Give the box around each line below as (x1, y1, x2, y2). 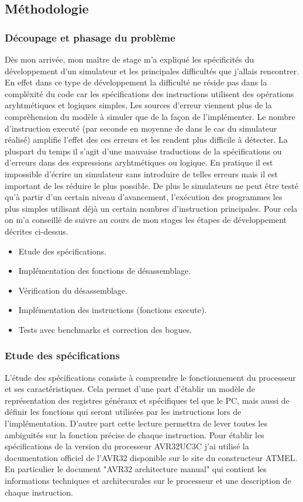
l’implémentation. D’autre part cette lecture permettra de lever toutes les (5, 417, 267, 429)
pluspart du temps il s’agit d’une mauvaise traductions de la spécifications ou (5, 145, 282, 157)
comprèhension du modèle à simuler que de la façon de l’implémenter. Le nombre (5, 110, 295, 122)
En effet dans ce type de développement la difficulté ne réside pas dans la (5, 76, 267, 88)
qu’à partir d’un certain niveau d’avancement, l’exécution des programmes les (5, 191, 283, 203)
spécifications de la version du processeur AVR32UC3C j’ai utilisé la (5, 440, 249, 452)
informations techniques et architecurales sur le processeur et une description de (5, 475, 291, 487)
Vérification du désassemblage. (18, 284, 128, 296)
